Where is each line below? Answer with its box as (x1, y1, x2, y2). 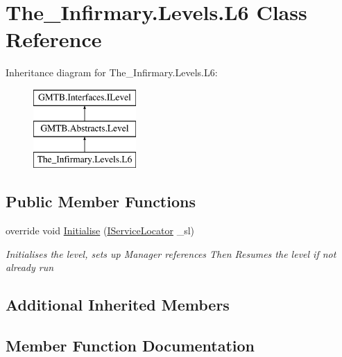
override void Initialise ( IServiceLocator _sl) (6, 223, 194, 238)
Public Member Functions (6, 191, 196, 212)
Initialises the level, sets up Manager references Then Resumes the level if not (6, 246, 336, 261)
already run (6, 260, 54, 275)
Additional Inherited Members (6, 294, 230, 315)
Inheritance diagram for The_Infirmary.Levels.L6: (6, 65, 218, 80)
